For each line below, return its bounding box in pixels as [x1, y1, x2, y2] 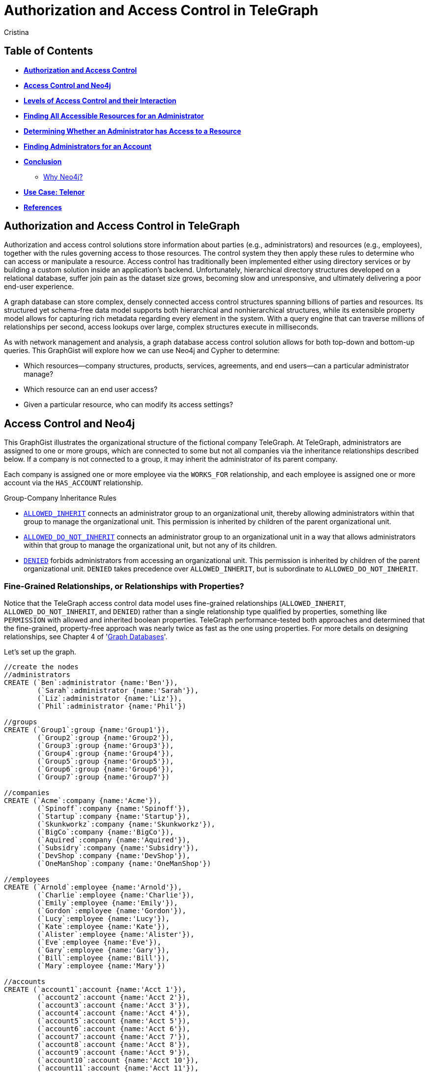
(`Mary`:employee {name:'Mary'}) [37, 962, 166, 970]
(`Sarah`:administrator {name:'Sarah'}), [37, 686, 199, 695]
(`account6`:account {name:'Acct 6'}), [37, 1025, 191, 1033]
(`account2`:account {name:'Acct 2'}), [37, 993, 191, 1002]
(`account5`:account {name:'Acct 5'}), [37, 1017, 191, 1025]
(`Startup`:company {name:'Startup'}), [37, 812, 191, 821]
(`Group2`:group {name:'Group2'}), [37, 734, 174, 742]
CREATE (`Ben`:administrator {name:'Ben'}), [4, 679, 178, 687]
